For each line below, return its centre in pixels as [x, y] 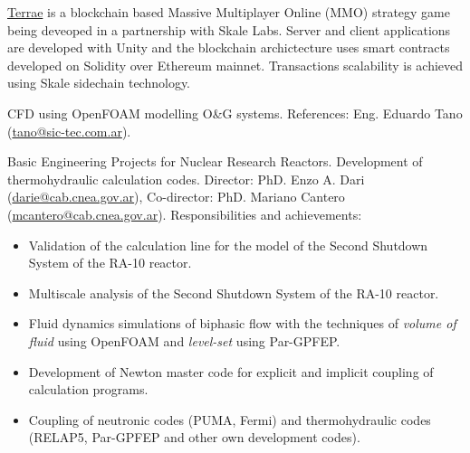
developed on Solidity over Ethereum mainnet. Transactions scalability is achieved [235, 65]
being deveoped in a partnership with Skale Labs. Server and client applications [229, 29]
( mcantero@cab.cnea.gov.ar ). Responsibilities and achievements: [185, 214]
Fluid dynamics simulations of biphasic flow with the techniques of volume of [242, 323]
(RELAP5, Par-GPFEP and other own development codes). [194, 437]
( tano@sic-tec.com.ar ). [69, 131]
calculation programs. [88, 389]
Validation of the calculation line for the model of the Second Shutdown [228, 245]
